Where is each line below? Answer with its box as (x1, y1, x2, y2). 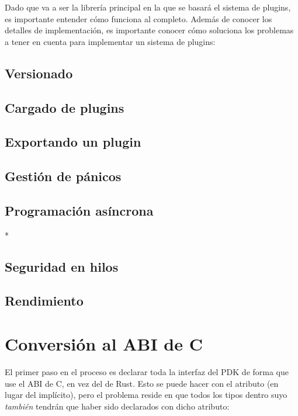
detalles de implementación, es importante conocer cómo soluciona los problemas (5, 24, 294, 36)
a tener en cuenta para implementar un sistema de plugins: (5, 35, 216, 47)
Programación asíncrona (5, 201, 154, 219)
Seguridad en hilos (5, 257, 119, 275)
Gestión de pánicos (5, 167, 122, 185)
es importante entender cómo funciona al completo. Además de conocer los (5, 12, 272, 25)
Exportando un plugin (5, 133, 141, 151)
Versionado (5, 64, 73, 82)
